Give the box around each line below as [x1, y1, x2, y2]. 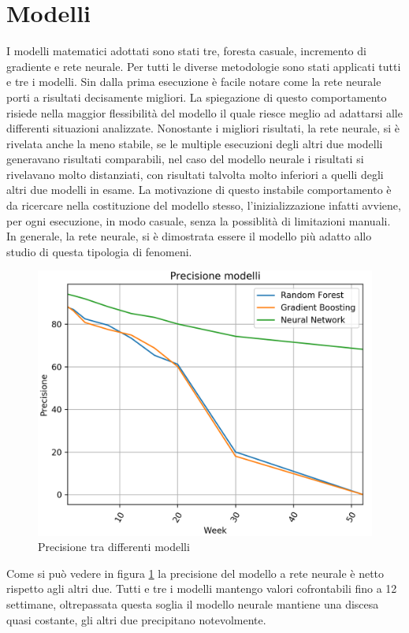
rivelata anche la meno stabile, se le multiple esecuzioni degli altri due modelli [6, 135, 383, 151]
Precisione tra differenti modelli [38, 538, 190, 555]
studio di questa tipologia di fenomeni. [6, 243, 192, 259]
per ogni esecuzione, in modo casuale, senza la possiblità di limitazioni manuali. [6, 212, 391, 229]
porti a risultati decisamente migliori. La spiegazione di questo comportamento [6, 88, 387, 105]
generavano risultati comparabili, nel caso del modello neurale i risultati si [6, 151, 364, 167]
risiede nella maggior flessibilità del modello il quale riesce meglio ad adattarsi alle [6, 104, 403, 121]
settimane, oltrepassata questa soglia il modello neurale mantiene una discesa [6, 596, 379, 613]
